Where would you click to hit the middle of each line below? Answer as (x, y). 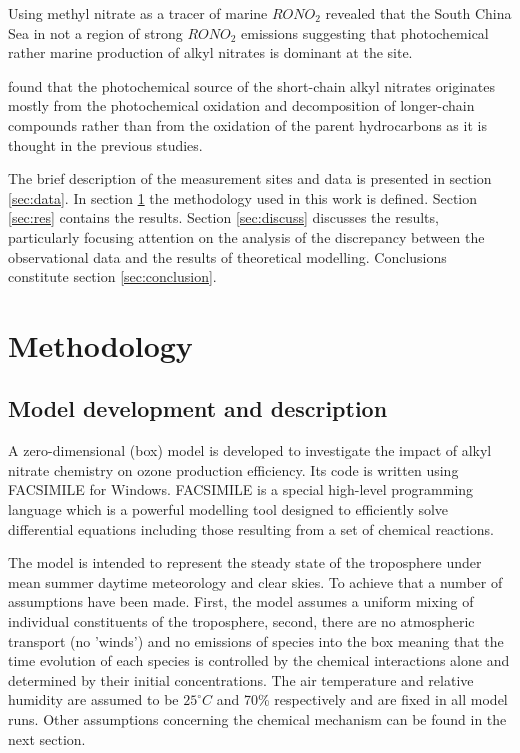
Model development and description (198, 408)
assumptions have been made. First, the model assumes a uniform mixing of (241, 601)
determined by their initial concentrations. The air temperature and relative (241, 679)
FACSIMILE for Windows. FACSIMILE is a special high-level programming (241, 489)
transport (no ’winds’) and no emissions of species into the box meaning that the (256, 640)
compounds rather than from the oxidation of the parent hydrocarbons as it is (247, 124)
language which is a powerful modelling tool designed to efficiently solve (228, 509)
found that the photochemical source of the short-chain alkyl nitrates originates (251, 85)
